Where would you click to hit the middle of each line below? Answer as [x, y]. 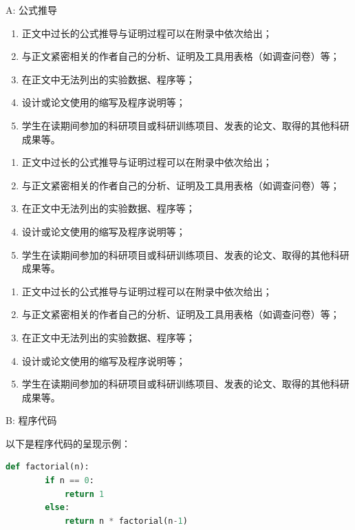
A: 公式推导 [32, 10]
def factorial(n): [47, 467]
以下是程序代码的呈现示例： [68, 443]
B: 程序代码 [31, 420]
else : [57, 508]
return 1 [84, 494]
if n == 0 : [69, 481]
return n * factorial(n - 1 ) [126, 521]
